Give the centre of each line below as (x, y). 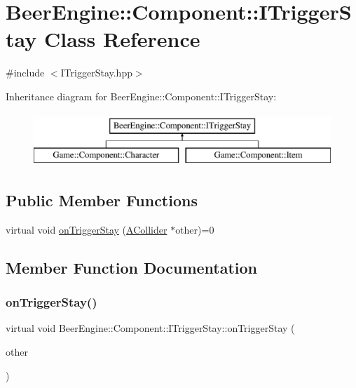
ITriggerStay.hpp (96, 73)
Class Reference (122, 39)
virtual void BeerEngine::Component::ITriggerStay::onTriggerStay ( (150, 328)
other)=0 (195, 229)
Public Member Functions (102, 200)
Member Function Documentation (132, 267)
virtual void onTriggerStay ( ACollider (87, 229)
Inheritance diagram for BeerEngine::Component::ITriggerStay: (141, 96)
